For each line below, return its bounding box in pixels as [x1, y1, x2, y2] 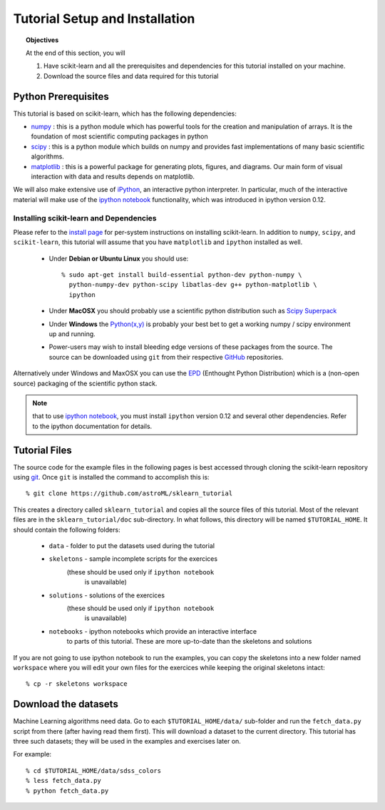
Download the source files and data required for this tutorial [43, 71, 219, 80]
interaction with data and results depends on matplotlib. [31, 172, 195, 181]
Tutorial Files [13, 444, 73, 456]
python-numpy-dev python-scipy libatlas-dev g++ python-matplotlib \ [68, 280, 317, 289]
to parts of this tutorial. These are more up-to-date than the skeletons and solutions [66, 637, 312, 646]
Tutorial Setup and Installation [13, 11, 195, 26]
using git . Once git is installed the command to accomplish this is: [13, 473, 210, 482]
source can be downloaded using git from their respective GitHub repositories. [48, 353, 284, 361]
